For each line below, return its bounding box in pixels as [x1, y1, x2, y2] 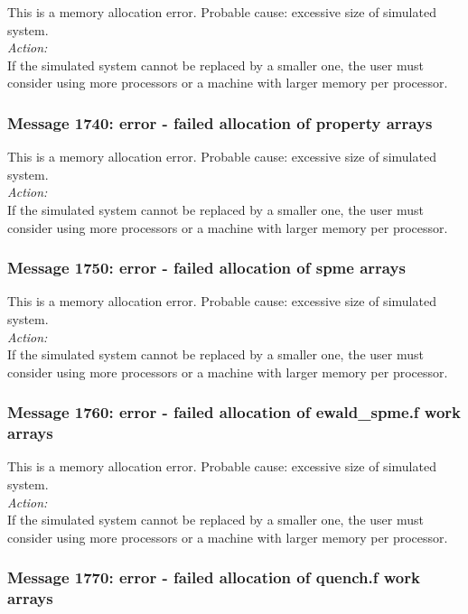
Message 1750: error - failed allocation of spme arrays [7, 256, 406, 279]
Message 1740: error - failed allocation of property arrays [7, 111, 433, 134]
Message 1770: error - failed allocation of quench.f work [7, 566, 420, 589]
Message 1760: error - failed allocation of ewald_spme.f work [7, 401, 462, 423]
